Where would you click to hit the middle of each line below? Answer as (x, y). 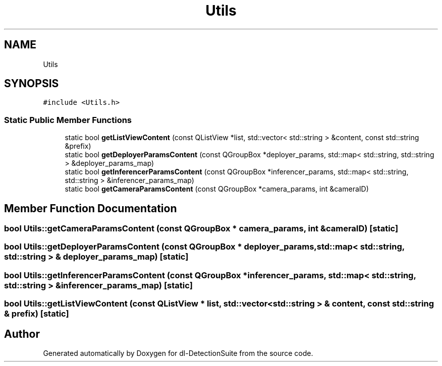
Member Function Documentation (91, 208)
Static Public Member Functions (68, 120)
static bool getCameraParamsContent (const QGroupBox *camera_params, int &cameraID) (217, 189)
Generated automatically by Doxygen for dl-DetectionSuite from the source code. (178, 353)
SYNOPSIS (32, 84)
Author (22, 334)
